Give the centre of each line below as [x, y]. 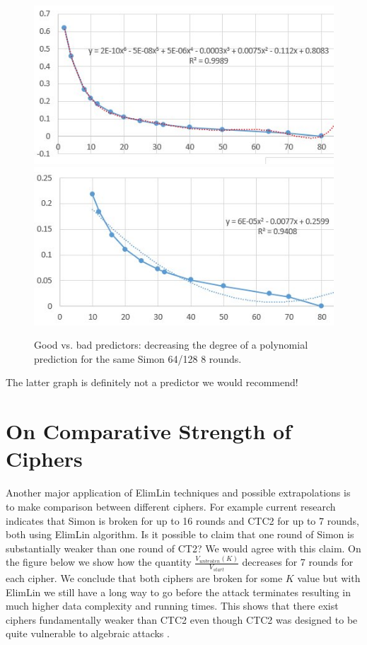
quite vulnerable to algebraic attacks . [88, 633]
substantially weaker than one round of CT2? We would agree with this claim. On [183, 548]
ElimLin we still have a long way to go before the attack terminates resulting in [178, 592]
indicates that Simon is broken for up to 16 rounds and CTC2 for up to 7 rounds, [182, 520]
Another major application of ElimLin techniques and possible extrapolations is [178, 493]
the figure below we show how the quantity [99, 562]
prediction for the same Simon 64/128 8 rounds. [138, 358]
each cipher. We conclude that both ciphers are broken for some [144, 578]
